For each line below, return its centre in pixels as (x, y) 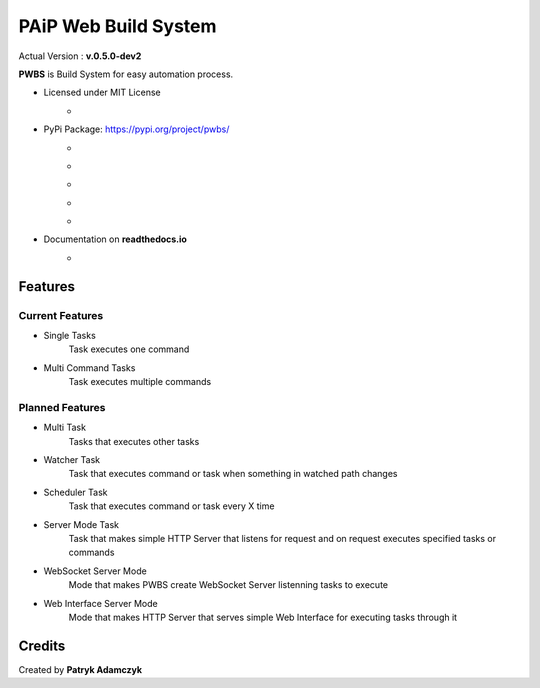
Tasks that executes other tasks (134, 441)
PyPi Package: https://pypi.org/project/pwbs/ (136, 129)
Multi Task (65, 427)
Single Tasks (70, 335)
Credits (42, 645)
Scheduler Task (75, 492)
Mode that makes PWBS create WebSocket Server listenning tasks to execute (228, 585)
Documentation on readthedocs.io (115, 239)
